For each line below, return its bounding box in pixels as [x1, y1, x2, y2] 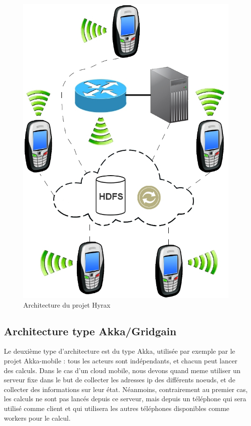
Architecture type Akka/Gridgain [4, 323, 177, 338]
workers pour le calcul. [4, 412, 71, 423]
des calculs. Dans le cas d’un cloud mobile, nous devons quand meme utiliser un [4, 365, 241, 375]
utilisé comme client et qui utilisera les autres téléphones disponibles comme [4, 403, 230, 413]
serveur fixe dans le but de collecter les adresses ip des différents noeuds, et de [4, 375, 236, 385]
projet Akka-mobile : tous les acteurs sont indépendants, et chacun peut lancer [4, 355, 237, 365]
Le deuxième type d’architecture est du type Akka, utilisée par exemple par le [4, 346, 236, 356]
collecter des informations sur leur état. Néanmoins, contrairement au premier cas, [4, 384, 248, 394]
